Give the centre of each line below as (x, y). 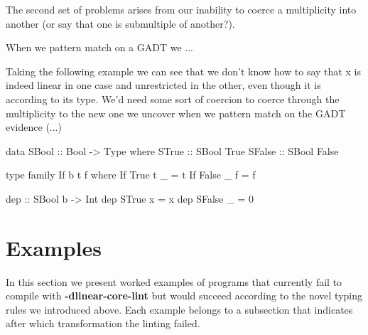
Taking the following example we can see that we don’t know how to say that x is (183, 71)
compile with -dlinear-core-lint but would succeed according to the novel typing (184, 296)
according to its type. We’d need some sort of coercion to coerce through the (173, 99)
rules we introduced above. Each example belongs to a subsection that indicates (179, 309)
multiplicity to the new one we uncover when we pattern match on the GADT (176, 113)
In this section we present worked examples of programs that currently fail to (174, 281)
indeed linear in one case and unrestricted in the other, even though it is (163, 85)
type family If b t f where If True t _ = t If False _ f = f (131, 175)
